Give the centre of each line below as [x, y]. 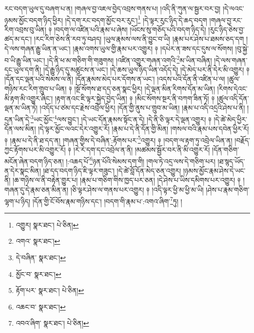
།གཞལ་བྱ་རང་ [226, 20]
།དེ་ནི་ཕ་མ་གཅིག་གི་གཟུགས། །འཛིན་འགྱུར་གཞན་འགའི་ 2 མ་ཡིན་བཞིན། [130, 59]
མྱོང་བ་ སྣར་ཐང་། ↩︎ [39, 274]
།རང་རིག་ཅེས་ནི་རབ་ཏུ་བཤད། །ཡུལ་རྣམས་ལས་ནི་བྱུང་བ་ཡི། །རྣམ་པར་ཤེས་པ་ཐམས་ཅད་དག [139, 39]
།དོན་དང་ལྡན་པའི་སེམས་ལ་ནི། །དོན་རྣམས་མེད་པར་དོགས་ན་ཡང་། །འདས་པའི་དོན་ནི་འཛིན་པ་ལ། [115, 79]
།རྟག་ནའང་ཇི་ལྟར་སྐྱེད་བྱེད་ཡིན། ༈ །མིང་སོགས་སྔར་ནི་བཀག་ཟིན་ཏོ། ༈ [135, 98]
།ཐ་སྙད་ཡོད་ [231, 161]
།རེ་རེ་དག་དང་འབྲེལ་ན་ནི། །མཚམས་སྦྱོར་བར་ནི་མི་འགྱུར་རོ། [142, 149]
